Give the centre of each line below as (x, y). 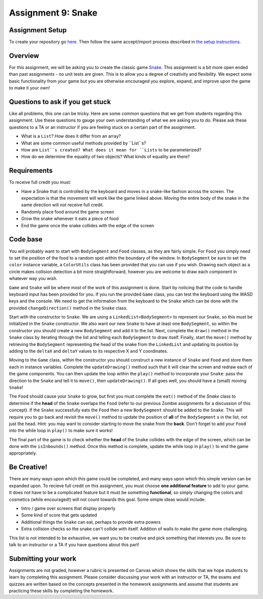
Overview (24, 55)
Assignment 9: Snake (53, 13)
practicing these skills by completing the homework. (61, 591)
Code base (26, 239)
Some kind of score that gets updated (59, 515)
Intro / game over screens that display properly (68, 508)
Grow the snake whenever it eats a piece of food (70, 219)
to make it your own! (29, 88)
